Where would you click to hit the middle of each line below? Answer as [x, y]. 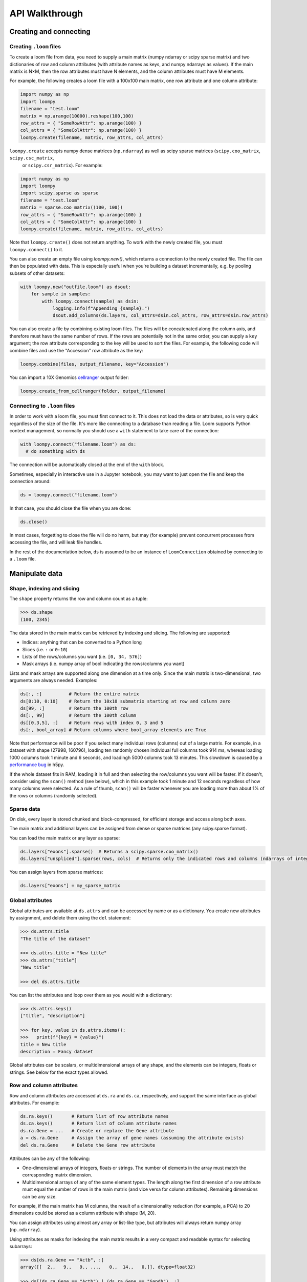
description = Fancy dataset [57, 1052]
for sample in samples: [61, 294]
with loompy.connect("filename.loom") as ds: [78, 444]
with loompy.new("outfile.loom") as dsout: [76, 287]
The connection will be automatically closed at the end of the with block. [87, 465]
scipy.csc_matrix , [32, 158]
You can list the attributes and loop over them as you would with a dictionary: [91, 995]
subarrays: [21, 1246]
